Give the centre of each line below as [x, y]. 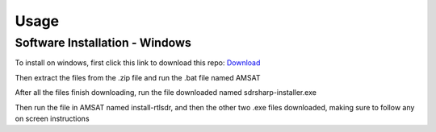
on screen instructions [52, 118]
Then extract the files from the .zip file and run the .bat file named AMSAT [138, 77]
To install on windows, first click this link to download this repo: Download [138, 63]
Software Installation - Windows [103, 43]
